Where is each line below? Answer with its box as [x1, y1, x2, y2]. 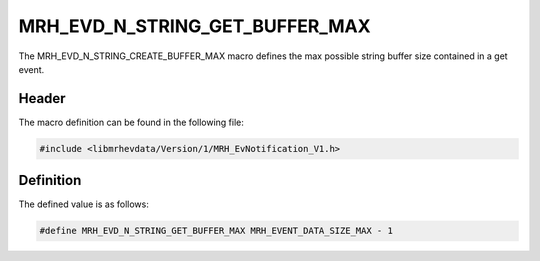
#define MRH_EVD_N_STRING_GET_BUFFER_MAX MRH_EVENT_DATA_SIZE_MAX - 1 [39, 225, 394, 237]
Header [18, 90, 66, 107]
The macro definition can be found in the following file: [18, 116, 245, 128]
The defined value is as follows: [18, 198, 149, 210]
